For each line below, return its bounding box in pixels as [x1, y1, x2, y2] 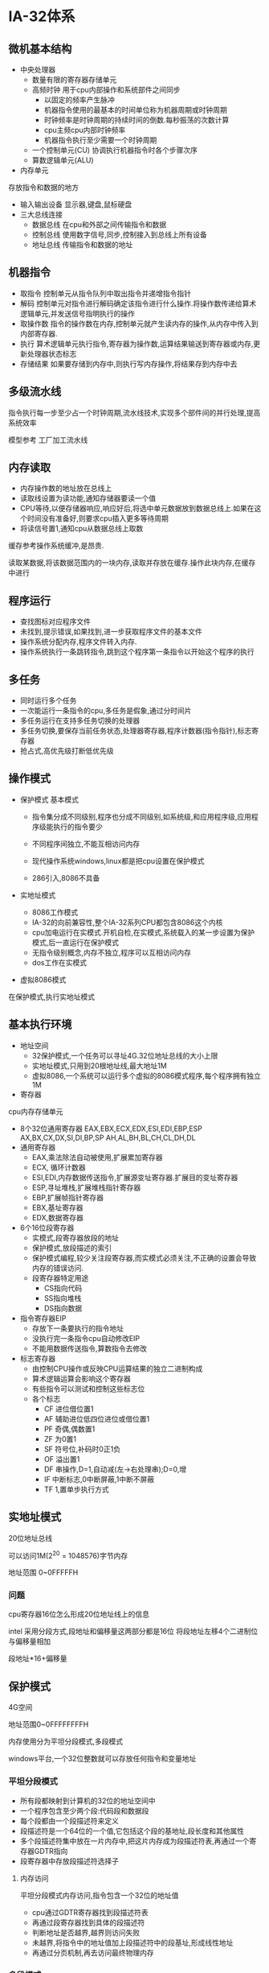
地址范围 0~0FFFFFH [8, 1567, 79, 1578]
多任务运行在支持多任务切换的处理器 [19, 716, 141, 725]
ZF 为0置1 [43, 1434, 76, 1443]
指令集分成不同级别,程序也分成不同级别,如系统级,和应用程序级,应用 [31, 811, 251, 821]
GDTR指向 [34, 1846, 68, 1855]
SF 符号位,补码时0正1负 [43, 1444, 121, 1454]
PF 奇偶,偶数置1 [43, 1424, 96, 1434]
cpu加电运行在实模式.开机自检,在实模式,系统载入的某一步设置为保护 [31, 927, 255, 937]
